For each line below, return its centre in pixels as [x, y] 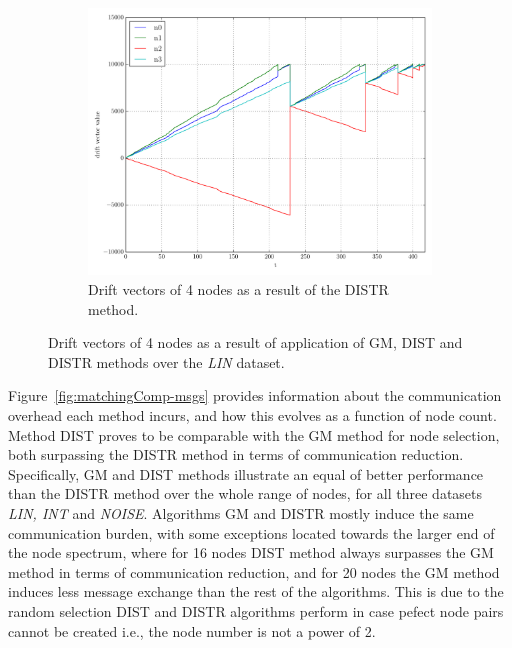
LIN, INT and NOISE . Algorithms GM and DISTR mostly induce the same [241, 512]
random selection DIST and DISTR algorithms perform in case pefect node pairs [256, 610]
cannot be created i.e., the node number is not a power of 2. [192, 630]
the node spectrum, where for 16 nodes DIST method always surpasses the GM [251, 552]
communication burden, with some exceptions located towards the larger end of [251, 532]
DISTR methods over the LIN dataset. [166, 361]
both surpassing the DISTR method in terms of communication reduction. [236, 454]
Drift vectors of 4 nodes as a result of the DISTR [238, 289]
